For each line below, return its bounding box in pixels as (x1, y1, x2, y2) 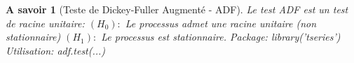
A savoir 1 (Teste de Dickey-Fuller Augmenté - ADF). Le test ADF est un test (6, 2, 348, 16)
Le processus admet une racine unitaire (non (125, 15, 317, 30)
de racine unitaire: (6, 15, 85, 30)
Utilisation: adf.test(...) (6, 43, 106, 57)
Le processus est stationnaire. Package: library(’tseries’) (101, 29, 341, 44)
